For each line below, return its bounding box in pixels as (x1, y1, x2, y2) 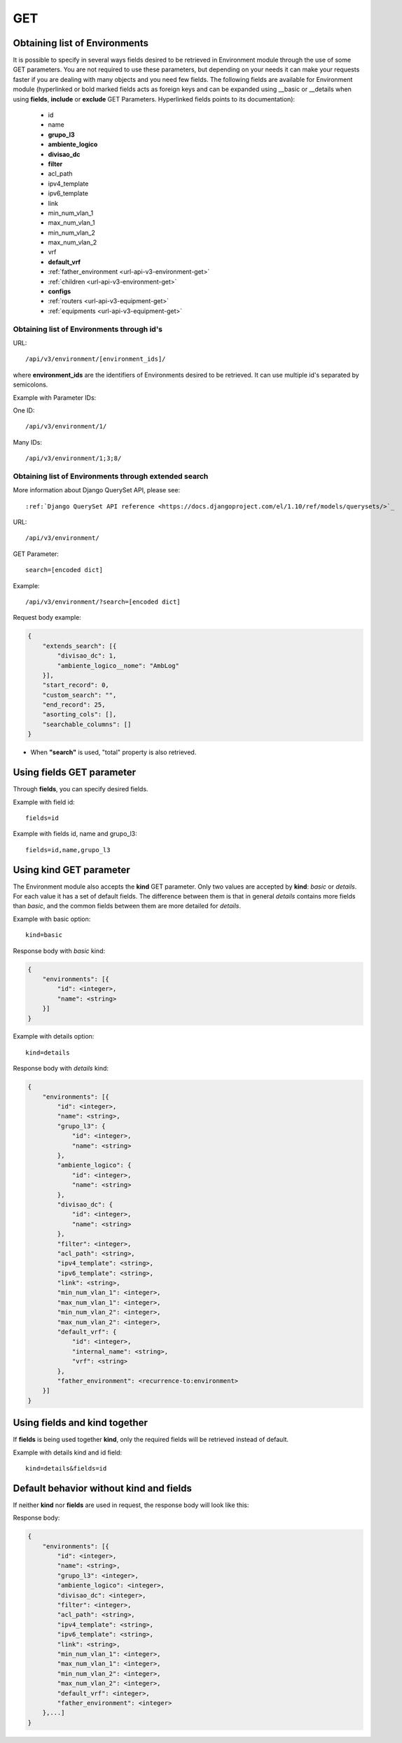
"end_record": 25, (42, 701, 106, 709)
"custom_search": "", (42, 690, 117, 699)
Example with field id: (13, 798, 75, 806)
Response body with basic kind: (13, 946, 105, 955)
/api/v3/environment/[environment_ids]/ (25, 355, 166, 363)
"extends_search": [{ (42, 641, 117, 650)
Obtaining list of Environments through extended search (13, 471, 209, 481)
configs (48, 287, 71, 296)
